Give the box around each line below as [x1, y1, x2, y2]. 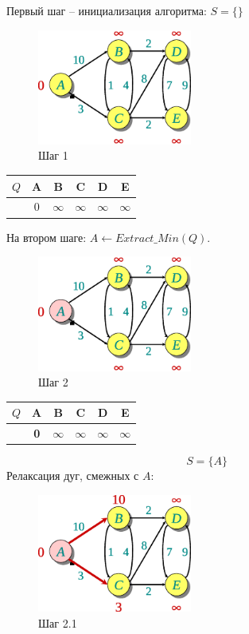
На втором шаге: [6, 228, 87, 245]
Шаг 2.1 [38, 614, 77, 631]
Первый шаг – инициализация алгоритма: [6, 2, 207, 18]
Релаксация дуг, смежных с [6, 467, 139, 484]
